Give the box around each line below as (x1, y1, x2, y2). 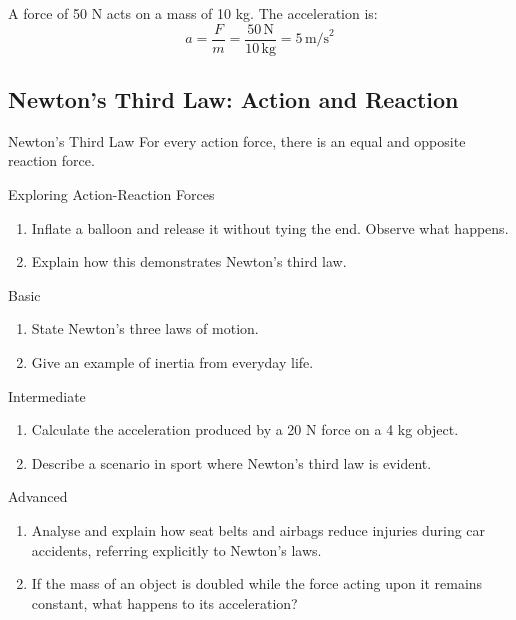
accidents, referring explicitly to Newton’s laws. (31, 539, 322, 560)
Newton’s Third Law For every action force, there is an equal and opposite (8, 130, 466, 151)
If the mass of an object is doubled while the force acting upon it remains (31, 573, 483, 594)
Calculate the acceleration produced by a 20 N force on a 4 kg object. (31, 419, 459, 440)
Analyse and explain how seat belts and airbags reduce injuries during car (31, 519, 486, 540)
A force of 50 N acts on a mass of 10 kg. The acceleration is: (8, 3, 378, 23)
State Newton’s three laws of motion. (31, 318, 259, 339)
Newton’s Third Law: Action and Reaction (8, 84, 459, 115)
